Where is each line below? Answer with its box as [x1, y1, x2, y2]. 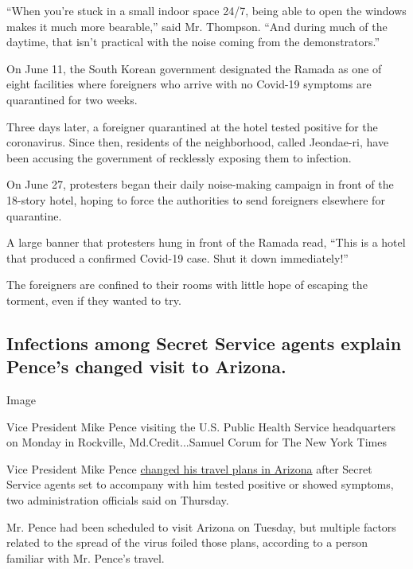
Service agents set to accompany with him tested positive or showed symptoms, [6, 476, 394, 493]
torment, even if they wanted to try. [6, 291, 181, 308]
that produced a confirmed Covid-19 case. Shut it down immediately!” [6, 249, 349, 266]
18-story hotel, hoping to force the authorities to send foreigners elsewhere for [6, 191, 385, 208]
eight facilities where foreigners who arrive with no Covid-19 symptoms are [6, 76, 372, 92]
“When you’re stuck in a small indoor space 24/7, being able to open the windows [6, 2, 407, 18]
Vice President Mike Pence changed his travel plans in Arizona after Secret [6, 460, 372, 477]
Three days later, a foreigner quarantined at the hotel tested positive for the [6, 118, 378, 134]
